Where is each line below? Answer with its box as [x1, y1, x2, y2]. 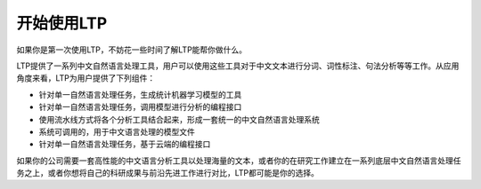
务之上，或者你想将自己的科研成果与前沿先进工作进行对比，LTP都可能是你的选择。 [16, 168, 320, 178]
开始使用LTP [16, 13, 108, 33]
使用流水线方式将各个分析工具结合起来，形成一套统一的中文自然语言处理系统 [38, 114, 320, 124]
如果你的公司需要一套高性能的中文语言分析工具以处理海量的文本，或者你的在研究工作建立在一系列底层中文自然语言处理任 [16, 155, 461, 166]
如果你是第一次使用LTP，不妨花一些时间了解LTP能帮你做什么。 [16, 44, 248, 55]
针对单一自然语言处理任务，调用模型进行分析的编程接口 [38, 102, 242, 113]
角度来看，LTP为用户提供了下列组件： [16, 73, 156, 83]
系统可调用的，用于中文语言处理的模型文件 [38, 126, 195, 137]
